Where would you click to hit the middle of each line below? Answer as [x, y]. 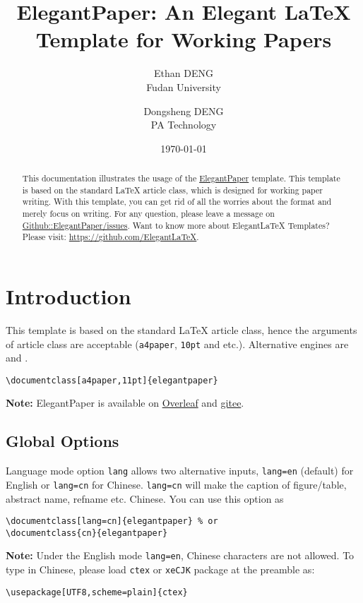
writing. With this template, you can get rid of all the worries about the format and [177, 202]
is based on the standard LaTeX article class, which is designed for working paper [173, 190]
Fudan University [184, 86]
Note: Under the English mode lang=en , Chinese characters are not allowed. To [180, 555]
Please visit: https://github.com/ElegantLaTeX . [111, 237]
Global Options [63, 441]
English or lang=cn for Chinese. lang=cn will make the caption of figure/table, [176, 484]
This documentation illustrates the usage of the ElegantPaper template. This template [181, 178]
